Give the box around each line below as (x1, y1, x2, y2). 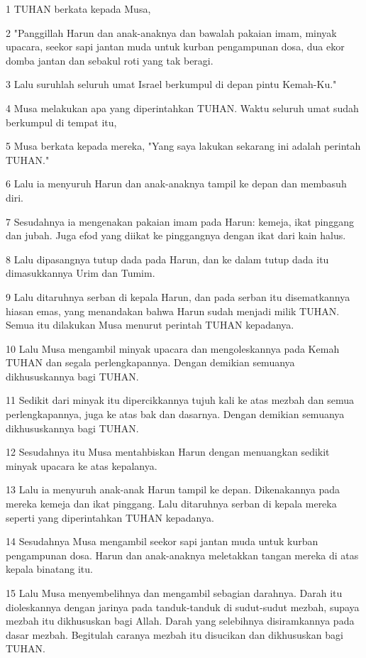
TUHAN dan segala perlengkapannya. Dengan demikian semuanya (6, 355, 295, 370)
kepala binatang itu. (6, 561, 93, 576)
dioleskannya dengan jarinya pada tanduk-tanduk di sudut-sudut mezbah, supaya (6, 599, 360, 614)
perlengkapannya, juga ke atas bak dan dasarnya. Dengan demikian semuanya (6, 407, 345, 422)
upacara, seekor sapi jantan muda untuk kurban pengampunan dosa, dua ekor (6, 39, 345, 54)
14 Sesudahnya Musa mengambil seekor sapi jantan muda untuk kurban (6, 534, 318, 549)
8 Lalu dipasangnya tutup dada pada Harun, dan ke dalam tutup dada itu (6, 251, 329, 266)
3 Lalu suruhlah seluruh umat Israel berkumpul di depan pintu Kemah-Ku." (6, 77, 337, 92)
